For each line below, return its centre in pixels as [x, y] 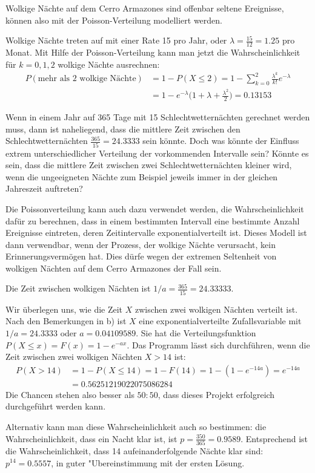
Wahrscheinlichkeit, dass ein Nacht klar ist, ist [91, 438]
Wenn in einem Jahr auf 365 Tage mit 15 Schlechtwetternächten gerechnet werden [158, 117]
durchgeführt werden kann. [56, 406]
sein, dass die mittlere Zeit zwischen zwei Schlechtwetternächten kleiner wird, [149, 165]
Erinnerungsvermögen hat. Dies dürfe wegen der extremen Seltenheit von [141, 256]
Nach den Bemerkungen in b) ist [66, 321]
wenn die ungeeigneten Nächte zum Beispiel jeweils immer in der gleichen [142, 176]
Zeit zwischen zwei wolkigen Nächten [74, 357]
